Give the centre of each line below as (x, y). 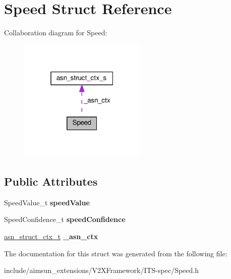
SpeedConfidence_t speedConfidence (65, 219)
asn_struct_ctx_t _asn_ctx (51, 236)
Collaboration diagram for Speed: (56, 33)
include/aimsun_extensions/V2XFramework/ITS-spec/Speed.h (101, 270)
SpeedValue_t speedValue (47, 202)
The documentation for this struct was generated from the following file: (116, 253)
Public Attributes (51, 181)
